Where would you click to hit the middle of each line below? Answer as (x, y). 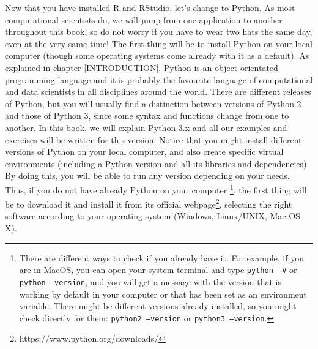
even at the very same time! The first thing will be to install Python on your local (159, 43)
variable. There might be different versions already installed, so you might (158, 306)
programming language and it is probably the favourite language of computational (159, 79)
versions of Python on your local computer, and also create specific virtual (144, 152)
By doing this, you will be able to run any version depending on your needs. (147, 175)
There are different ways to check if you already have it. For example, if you (161, 257)
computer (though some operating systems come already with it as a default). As (157, 55)
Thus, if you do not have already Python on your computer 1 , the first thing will (156, 189)
